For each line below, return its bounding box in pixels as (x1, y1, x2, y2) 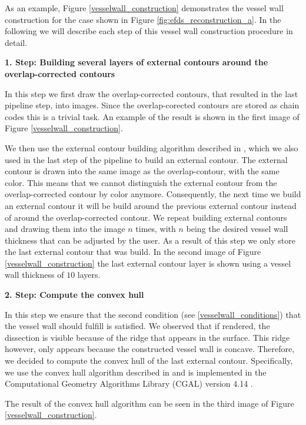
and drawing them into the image (5, 223, 125, 235)
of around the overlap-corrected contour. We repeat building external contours (5, 211, 287, 223)
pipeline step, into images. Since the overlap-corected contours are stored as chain (5, 99, 300, 111)
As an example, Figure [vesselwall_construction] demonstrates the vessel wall (5, 2, 284, 14)
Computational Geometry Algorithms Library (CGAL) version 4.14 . (5, 377, 253, 390)
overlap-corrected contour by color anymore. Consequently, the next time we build (5, 188, 301, 200)
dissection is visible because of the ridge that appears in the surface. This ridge (5, 331, 290, 343)
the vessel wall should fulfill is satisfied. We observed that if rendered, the (5, 320, 270, 332)
